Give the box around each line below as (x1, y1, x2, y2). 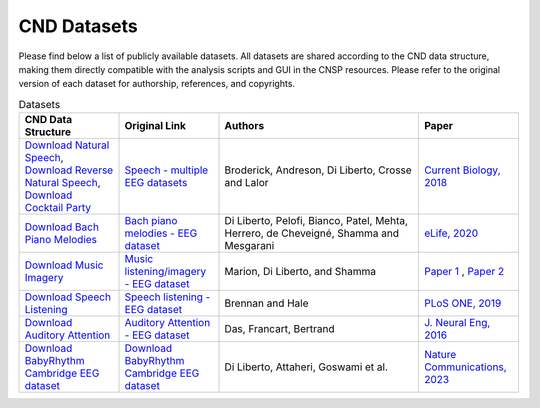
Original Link (124, 119, 187, 133)
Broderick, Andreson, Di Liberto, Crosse (224, 163, 412, 177)
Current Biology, (423, 163, 501, 177)
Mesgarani (224, 239, 275, 253)
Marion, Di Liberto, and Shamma (224, 265, 377, 279)
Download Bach (24, 220, 100, 234)
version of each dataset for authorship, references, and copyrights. (18, 78, 295, 90)
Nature (423, 348, 457, 362)
